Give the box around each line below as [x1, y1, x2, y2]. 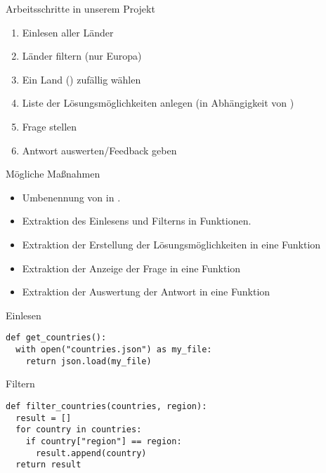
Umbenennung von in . [22, 189, 121, 204]
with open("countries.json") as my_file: [15, 344, 212, 354]
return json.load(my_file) [25, 356, 152, 366]
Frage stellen [22, 119, 77, 133]
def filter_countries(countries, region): [6, 401, 207, 411]
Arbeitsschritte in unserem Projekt [6, 1, 155, 15]
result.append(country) [35, 448, 147, 458]
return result [15, 460, 81, 470]
